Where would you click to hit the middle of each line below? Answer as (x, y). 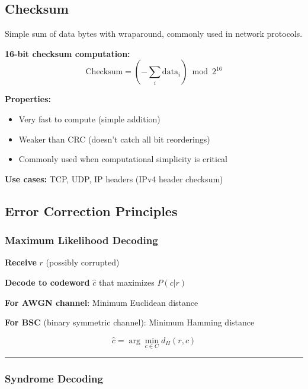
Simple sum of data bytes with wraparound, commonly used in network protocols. (154, 34)
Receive (21, 262)
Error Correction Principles (91, 211)
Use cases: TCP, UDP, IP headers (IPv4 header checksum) (114, 178)
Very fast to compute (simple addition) (89, 118)
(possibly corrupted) (83, 262)
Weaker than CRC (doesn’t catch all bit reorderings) (114, 139)
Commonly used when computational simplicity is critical (123, 159)
